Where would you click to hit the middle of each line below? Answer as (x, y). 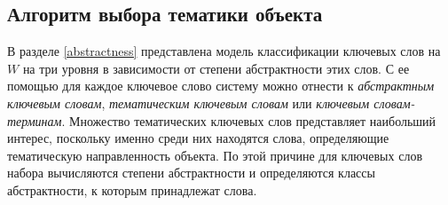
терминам (35, 120)
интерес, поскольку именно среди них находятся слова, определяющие (198, 138)
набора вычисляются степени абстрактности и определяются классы (191, 173)
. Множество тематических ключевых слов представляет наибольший (249, 120)
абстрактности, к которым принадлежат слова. (132, 189)
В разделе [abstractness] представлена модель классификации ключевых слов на (224, 51)
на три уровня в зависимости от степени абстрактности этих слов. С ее (216, 68)
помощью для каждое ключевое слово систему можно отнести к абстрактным (221, 86)
